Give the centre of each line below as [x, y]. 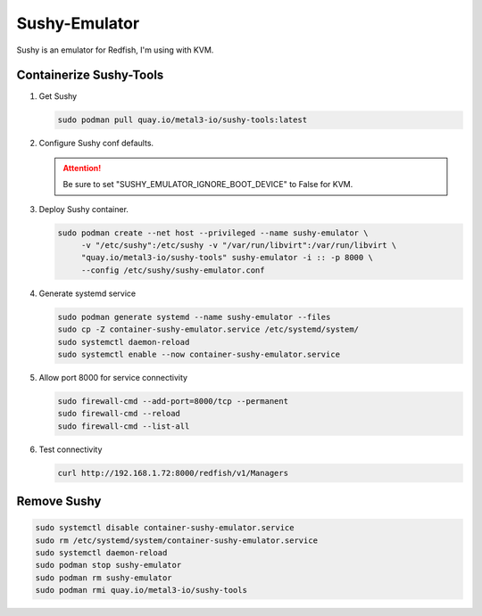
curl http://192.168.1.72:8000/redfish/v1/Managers [173, 473]
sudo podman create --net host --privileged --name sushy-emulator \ [213, 233]
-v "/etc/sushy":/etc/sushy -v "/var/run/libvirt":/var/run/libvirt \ [239, 245]
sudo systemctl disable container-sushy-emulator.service [165, 528]
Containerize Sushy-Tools [90, 75]
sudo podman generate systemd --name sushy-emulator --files [194, 317]
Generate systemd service [87, 293]
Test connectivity [71, 449]
